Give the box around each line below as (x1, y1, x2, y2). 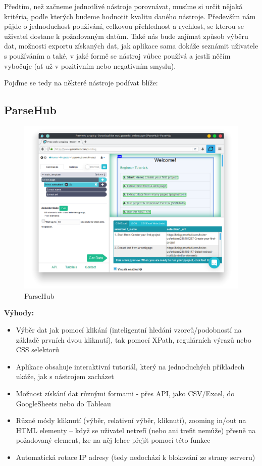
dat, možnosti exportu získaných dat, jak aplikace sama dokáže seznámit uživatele (4, 40, 258, 51)
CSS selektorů (16, 344, 60, 355)
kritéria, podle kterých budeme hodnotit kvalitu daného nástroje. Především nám (4, 11, 256, 21)
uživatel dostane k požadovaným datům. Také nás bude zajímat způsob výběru (4, 30, 248, 41)
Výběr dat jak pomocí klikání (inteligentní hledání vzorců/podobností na (16, 324, 242, 335)
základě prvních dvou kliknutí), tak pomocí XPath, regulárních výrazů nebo (16, 334, 251, 345)
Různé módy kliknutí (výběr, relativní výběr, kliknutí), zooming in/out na (16, 415, 246, 426)
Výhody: (4, 307, 34, 318)
